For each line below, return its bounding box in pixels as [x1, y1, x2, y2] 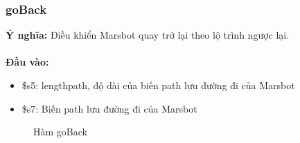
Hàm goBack [33, 124, 87, 139]
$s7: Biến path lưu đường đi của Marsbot [21, 101, 197, 115]
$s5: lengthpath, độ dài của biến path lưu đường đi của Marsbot [21, 78, 295, 92]
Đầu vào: [6, 55, 49, 69]
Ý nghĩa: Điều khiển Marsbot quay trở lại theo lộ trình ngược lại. [6, 28, 290, 42]
